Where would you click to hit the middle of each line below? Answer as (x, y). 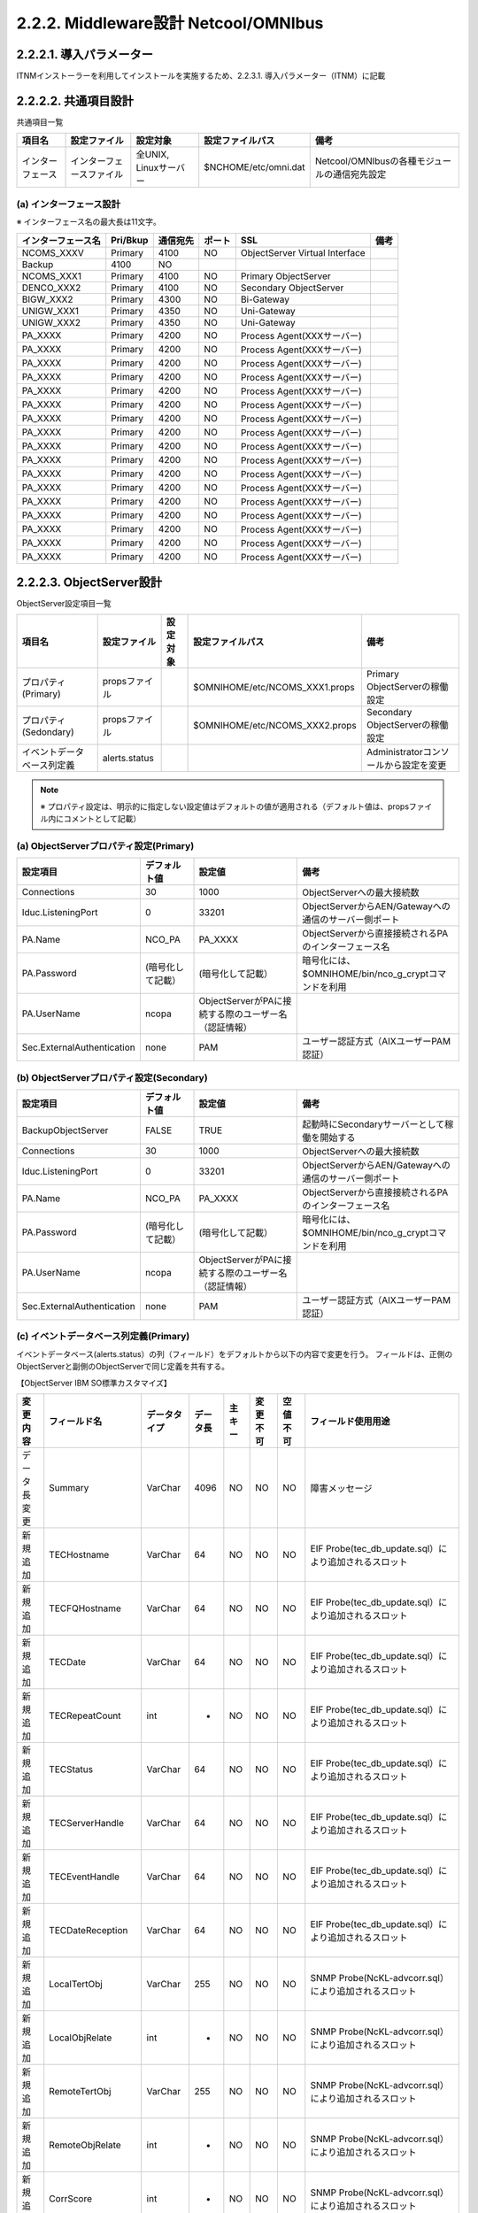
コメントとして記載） (102, 819)
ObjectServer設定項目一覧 (64, 604)
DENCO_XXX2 (51, 288)
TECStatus (71, 1769)
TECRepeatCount (85, 1716)
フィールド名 (76, 1421)
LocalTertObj (76, 1984)
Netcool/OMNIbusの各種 (366, 161)
